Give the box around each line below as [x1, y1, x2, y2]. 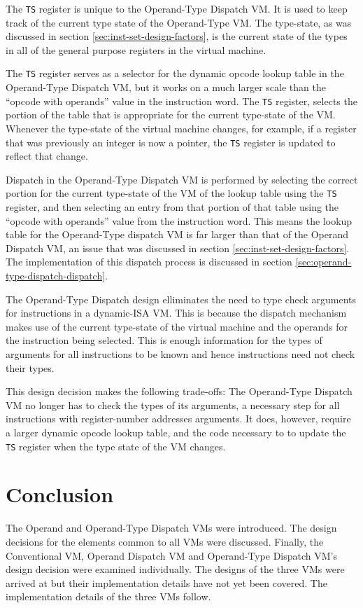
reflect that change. [6, 148, 88, 163]
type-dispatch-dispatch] [6, 268, 106, 282]
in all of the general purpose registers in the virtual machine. [6, 42, 266, 57]
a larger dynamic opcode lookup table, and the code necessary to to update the [6, 424, 346, 439]
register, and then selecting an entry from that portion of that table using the [6, 200, 339, 214]
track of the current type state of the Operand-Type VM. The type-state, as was [6, 15, 352, 29]
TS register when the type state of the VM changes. [6, 438, 226, 453]
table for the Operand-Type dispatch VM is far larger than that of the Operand [6, 227, 349, 242]
